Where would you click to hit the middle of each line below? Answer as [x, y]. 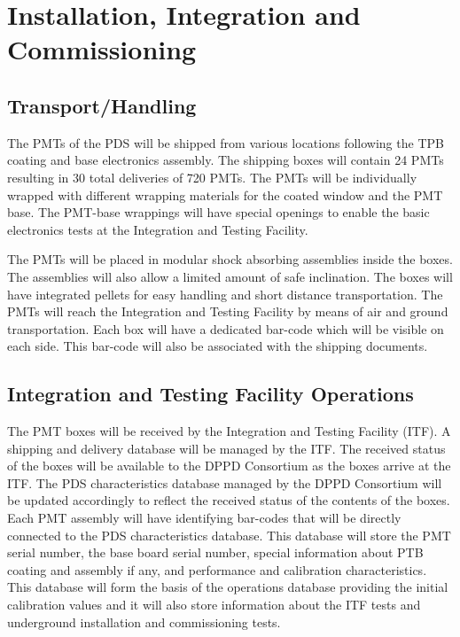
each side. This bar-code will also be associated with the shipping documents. [218, 346]
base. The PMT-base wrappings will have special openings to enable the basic [218, 212]
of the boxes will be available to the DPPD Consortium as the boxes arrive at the [229, 466]
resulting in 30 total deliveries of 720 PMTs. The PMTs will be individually [212, 177]
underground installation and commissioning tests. [144, 621]
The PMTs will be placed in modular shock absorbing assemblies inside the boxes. [230, 259]
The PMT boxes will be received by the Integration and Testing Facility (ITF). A [229, 431]
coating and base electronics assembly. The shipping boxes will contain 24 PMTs [226, 160]
